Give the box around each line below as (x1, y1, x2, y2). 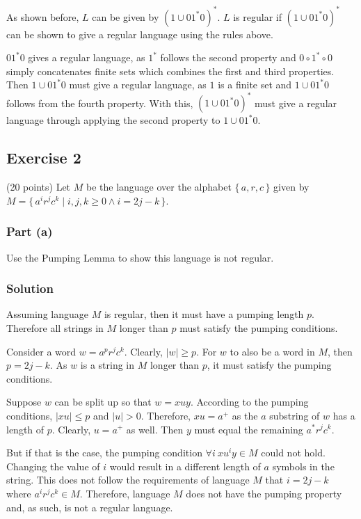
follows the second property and (160, 50, 296, 65)
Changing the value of (6, 458, 100, 473)
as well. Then (126, 422, 184, 436)
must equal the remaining (194, 422, 303, 436)
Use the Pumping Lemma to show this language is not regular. (6, 250, 274, 264)
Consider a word (6, 344, 77, 358)
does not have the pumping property (186, 486, 342, 500)
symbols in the (272, 458, 335, 473)
